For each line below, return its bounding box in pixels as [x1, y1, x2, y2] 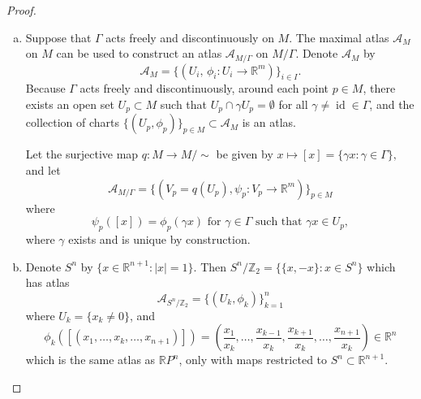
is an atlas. [242, 114, 296, 131]
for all [278, 96, 308, 113]
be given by [216, 145, 273, 163]
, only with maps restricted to [178, 351, 328, 368]
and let [25, 162, 61, 179]
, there [363, 80, 396, 97]
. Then [193, 258, 227, 275]
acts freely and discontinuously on [105, 28, 274, 46]
